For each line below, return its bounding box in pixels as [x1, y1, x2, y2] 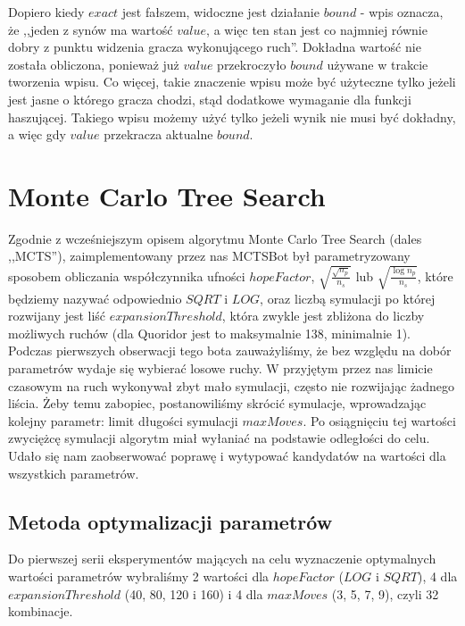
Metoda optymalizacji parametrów [8, 507, 333, 535]
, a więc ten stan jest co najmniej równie [206, 20, 428, 38]
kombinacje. [8, 602, 73, 621]
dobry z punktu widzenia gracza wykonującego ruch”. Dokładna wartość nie [8, 38, 421, 56]
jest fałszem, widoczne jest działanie [121, 3, 320, 21]
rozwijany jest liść [8, 306, 106, 325]
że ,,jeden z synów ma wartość [8, 20, 173, 38]
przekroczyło [217, 54, 286, 73]
